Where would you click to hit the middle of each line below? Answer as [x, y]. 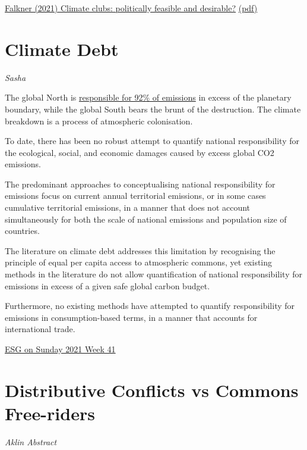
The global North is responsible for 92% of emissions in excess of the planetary [148, 97]
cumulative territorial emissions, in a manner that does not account [128, 207]
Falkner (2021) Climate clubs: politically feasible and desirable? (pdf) [131, 8]
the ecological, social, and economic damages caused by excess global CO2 [140, 152]
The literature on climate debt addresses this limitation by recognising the [140, 250]
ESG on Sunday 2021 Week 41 [60, 349]
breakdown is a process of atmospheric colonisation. [99, 121]
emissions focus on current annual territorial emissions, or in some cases [135, 196]
